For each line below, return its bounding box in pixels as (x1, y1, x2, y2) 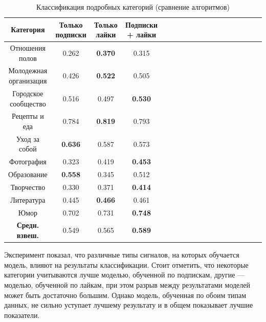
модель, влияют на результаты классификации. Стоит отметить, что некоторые (4, 259, 249, 270)
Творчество (10, 181, 46, 192)
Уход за (16, 133, 39, 144)
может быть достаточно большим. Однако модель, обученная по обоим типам (4, 289, 247, 300)
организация (9, 75, 47, 86)
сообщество (10, 98, 46, 109)
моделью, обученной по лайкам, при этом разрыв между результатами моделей (4, 279, 251, 290)
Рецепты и (12, 111, 44, 121)
